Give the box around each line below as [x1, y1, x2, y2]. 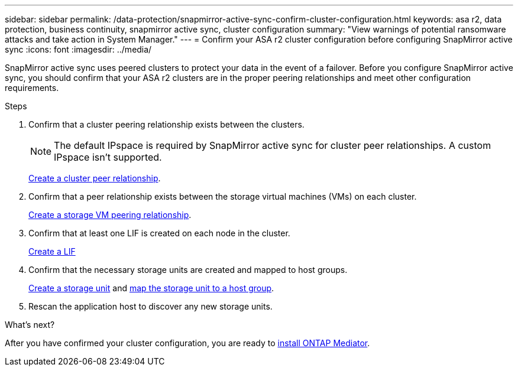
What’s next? [5, 320, 55, 330]
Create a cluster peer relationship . [28, 173, 161, 183]
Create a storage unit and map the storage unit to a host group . [28, 283, 274, 293]
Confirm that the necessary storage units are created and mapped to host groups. [28, 265, 348, 275]
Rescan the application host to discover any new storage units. [28, 301, 273, 311]
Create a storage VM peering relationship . [28, 210, 192, 220]
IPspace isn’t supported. [54, 151, 162, 163]
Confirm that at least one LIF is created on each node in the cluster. [28, 228, 290, 238]
